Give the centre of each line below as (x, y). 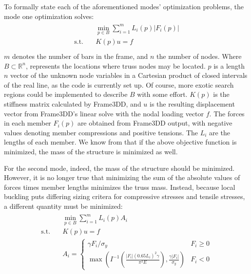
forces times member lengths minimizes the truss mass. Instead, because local (120, 187)
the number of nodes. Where (199, 56)
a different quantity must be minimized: (63, 206)
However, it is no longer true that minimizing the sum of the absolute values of (122, 177)
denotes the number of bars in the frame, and (80, 56)
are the (220, 132)
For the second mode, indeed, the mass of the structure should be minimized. (119, 168)
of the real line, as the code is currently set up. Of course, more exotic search (119, 84)
